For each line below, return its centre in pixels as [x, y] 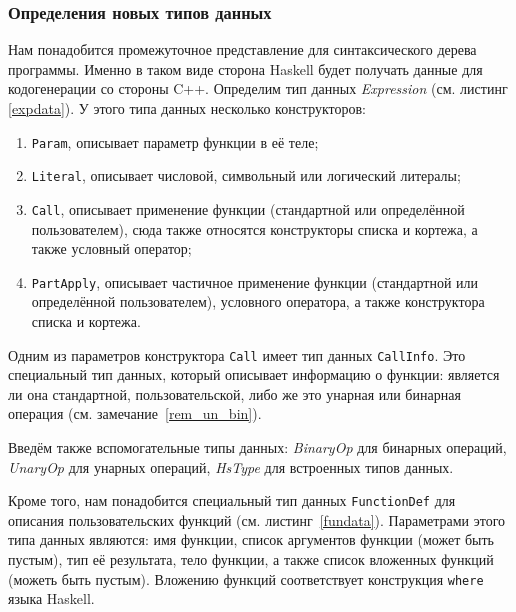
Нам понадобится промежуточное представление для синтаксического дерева [242, 49]
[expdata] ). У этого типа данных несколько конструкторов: [187, 108]
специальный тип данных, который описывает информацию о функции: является [254, 374]
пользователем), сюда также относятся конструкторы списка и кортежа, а [254, 228]
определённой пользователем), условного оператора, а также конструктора [258, 301]
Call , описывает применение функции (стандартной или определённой [248, 208]
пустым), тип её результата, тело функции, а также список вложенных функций [251, 559]
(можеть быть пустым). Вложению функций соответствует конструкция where [246, 578]
